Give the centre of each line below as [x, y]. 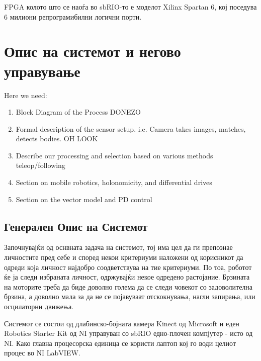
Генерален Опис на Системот [76, 226]
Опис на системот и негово [93, 51]
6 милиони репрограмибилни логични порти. [73, 16]
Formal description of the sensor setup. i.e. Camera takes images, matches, [131, 128]
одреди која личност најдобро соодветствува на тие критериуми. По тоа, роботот [128, 267]
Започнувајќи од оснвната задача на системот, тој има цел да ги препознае [118, 247]
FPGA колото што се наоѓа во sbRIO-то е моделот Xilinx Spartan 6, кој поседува [130, 7]
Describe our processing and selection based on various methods [114, 155]
